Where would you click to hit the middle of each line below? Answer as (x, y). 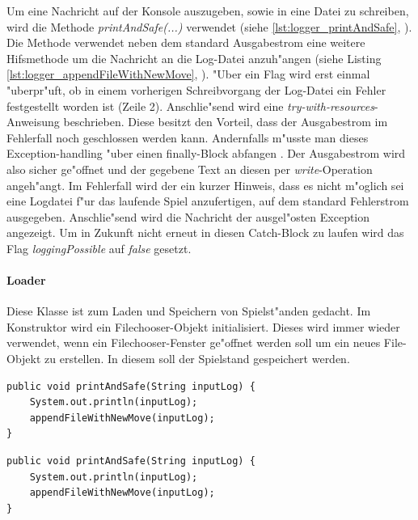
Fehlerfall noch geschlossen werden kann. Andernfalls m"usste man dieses (188, 137)
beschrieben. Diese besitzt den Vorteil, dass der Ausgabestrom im (226, 122)
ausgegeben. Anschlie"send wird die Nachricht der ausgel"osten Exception (188, 216)
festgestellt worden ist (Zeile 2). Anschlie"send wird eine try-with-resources (191, 106)
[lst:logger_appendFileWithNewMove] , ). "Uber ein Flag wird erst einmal (188, 74)
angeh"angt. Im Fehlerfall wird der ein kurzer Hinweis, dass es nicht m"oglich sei (205, 185)
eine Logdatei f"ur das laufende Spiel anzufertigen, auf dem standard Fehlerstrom (208, 201)
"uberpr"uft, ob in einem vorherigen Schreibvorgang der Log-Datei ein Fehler (196, 89)
